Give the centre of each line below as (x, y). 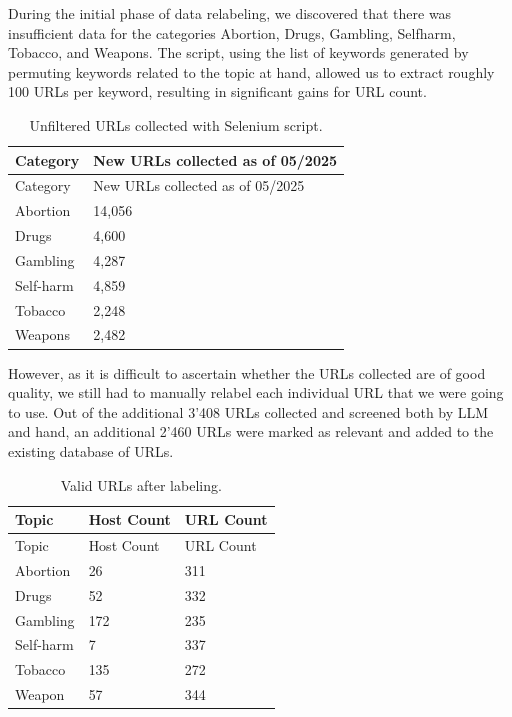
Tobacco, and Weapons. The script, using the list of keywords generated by (238, 52)
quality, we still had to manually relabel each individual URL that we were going (256, 392)
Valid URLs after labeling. (141, 484)
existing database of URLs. (91, 450)
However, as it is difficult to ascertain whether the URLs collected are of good (247, 372)
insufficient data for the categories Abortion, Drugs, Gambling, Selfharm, (232, 32)
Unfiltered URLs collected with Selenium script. (176, 124)
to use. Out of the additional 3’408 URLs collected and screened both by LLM (248, 411)
